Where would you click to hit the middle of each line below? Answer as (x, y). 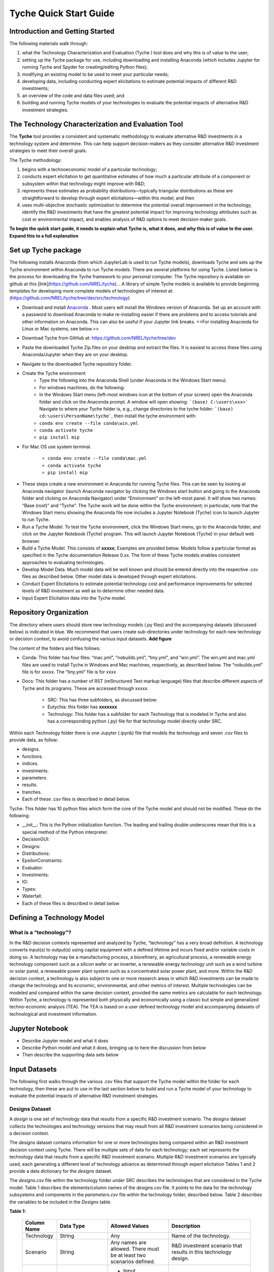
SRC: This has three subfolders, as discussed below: (102, 700)
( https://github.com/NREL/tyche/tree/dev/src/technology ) (70, 298)
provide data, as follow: (34, 740)
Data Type (72, 1226)
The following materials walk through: (49, 44)
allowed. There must (135, 1249)
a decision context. (29, 1133)
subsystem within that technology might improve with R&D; (84, 184)
